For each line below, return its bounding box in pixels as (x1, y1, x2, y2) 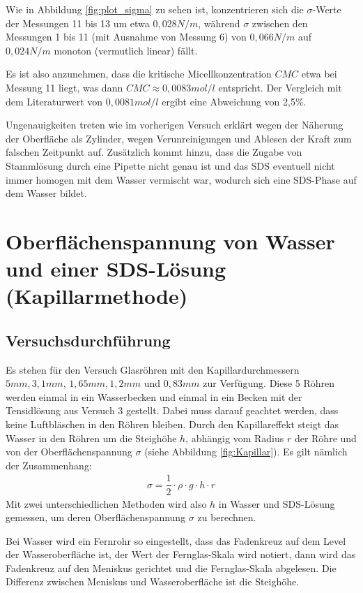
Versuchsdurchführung (6, 329, 171, 351)
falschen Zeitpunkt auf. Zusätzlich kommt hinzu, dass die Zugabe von (6, 145, 302, 159)
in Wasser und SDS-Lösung (218, 496, 335, 511)
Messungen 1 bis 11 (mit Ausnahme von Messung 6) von (6, 29, 247, 44)
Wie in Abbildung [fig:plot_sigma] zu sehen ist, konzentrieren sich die (6, 2, 304, 16)
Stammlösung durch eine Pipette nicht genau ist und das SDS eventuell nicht (6, 158, 335, 173)
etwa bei (301, 66, 337, 81)
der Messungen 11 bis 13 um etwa (6, 15, 150, 30)
